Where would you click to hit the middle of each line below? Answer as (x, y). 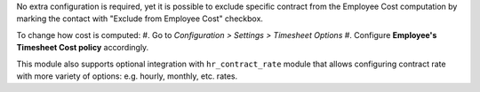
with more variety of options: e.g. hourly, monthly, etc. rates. (127, 76)
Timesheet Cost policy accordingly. (83, 48)
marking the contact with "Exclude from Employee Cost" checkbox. (140, 19)
